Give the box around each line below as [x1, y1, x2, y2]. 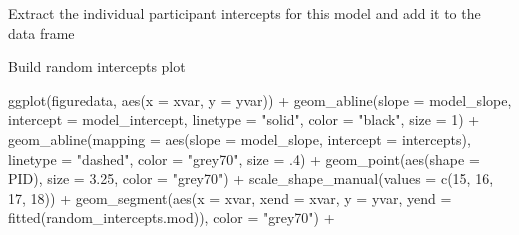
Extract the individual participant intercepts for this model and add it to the [8, 3, 481, 23]
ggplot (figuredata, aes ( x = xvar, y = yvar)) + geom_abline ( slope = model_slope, [8, 89, 512, 110]
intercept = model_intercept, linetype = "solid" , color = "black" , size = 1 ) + [8, 109, 480, 130]
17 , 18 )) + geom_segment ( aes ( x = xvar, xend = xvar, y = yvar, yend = [8, 187, 452, 208]
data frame [8, 22, 75, 43]
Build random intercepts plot [8, 56, 186, 77]
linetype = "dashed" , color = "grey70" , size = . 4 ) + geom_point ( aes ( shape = [8, 148, 480, 169]
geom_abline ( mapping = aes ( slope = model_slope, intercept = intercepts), [8, 128, 471, 149]
